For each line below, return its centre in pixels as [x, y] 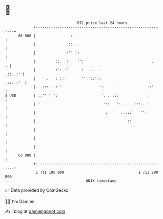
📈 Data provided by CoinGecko [37, 190]
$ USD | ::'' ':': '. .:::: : [77, 95]
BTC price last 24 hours [102, 23]
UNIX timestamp [101, 181]
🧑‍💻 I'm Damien [20, 201]
